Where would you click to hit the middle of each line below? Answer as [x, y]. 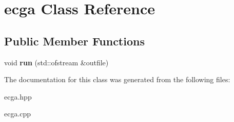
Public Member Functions [74, 41]
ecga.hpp [18, 96]
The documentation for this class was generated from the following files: [117, 79]
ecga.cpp [18, 114]
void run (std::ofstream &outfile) [56, 62]
